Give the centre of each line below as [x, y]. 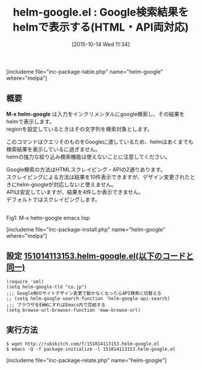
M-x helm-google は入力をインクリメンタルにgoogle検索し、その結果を [95, 114]
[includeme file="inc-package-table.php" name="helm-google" [85, 71]
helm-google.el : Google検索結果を [101, 12]
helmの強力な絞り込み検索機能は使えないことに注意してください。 [88, 157]
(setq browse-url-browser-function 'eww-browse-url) [73, 310]
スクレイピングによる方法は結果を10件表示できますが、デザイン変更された [98, 177]
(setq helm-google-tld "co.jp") [46, 287]
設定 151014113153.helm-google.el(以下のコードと [100, 256]
